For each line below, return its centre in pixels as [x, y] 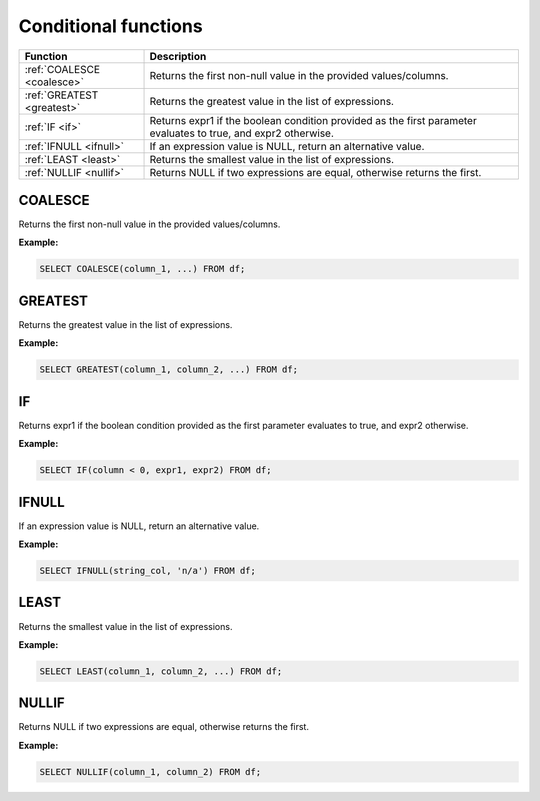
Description [178, 56]
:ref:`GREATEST [61, 95]
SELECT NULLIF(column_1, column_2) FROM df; [150, 771]
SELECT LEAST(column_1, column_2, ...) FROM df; [161, 671]
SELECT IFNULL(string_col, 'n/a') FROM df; [148, 571]
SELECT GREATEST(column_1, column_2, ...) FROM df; [169, 369]
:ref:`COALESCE [62, 69]
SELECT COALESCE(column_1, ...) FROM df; [142, 269]
